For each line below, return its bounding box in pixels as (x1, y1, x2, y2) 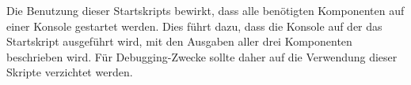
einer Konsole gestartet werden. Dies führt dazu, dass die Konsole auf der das (6, 17, 382, 34)
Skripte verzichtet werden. (6, 64, 133, 80)
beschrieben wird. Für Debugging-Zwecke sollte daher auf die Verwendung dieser (6, 48, 398, 65)
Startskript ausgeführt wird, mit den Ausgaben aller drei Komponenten (6, 33, 352, 50)
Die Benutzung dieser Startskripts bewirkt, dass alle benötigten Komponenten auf (6, 2, 405, 18)
